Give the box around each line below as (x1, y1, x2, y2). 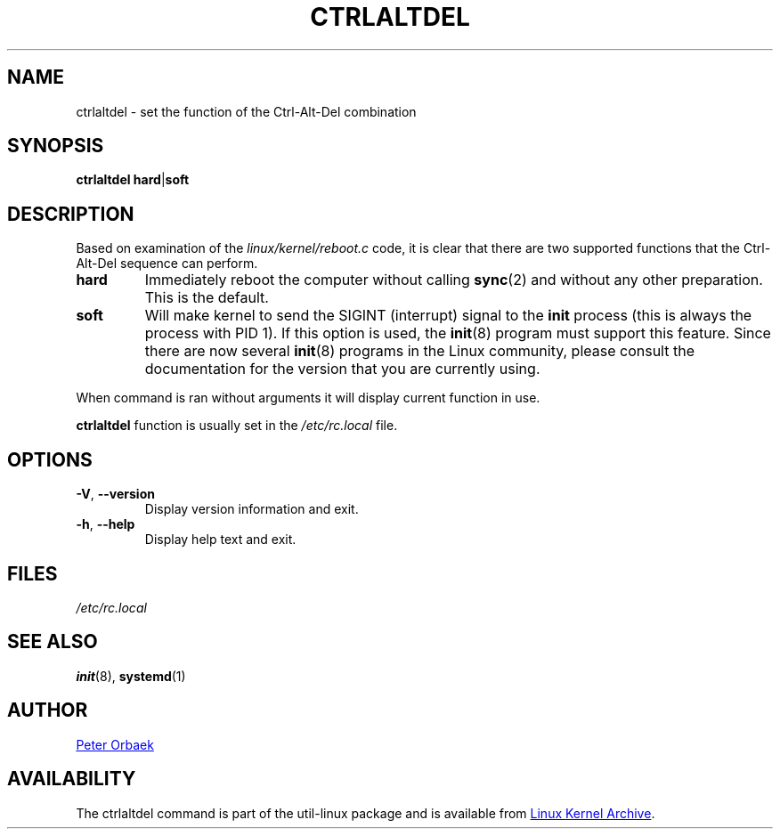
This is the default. (144, 288, 269, 307)
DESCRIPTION (7, 202, 134, 225)
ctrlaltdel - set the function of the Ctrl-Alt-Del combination (76, 103, 417, 119)
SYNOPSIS (7, 134, 104, 158)
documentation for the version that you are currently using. (144, 360, 540, 378)
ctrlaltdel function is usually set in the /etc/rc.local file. (76, 418, 398, 434)
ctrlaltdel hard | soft (76, 172, 190, 188)
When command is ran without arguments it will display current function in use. (76, 390, 540, 406)
